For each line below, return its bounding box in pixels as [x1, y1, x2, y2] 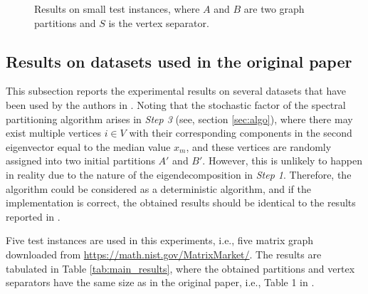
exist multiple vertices [6, 125, 101, 140]
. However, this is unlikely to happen [202, 153, 362, 168]
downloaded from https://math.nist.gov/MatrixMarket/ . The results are [6, 246, 322, 261]
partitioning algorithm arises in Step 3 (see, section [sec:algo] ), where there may [6, 111, 353, 126]
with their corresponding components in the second [129, 125, 352, 140]
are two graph [243, 1, 305, 16]
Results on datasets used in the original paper [6, 50, 352, 72]
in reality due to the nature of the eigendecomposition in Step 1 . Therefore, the [6, 167, 352, 182]
